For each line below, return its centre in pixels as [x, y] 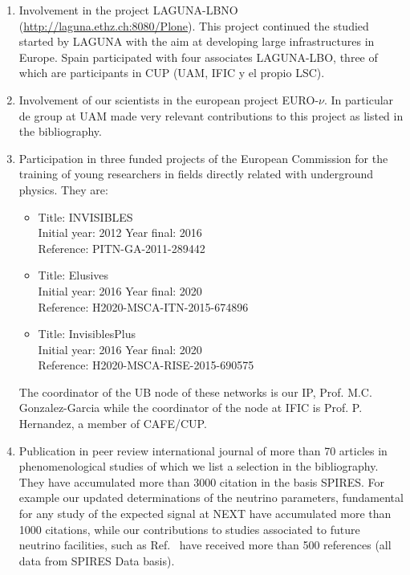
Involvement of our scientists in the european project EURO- [169, 99]
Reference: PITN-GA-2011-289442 [122, 248]
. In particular [359, 99]
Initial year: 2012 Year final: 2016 [120, 232]
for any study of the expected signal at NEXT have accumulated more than [205, 514]
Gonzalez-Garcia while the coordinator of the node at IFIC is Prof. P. [191, 408]
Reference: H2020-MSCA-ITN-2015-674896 [143, 306]
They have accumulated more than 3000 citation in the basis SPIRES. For [202, 481]
